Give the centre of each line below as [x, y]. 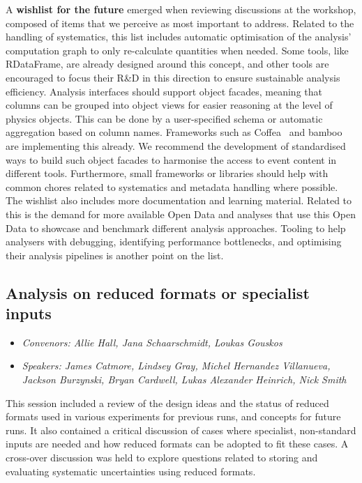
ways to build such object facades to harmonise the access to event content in [171, 159]
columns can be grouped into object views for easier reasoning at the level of [169, 105]
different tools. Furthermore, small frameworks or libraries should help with [167, 173]
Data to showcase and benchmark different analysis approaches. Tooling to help [176, 228]
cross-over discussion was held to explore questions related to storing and [162, 458]
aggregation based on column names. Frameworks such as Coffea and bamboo [174, 132]
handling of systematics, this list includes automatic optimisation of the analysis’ [179, 37]
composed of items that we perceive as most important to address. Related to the [180, 23]
